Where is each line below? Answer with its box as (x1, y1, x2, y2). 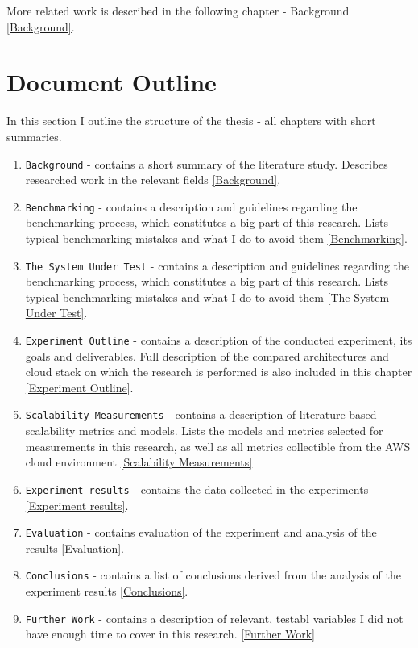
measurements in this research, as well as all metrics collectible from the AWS (25, 437, 411, 454)
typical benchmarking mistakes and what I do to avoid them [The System (25, 288, 390, 305)
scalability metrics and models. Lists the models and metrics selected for (25, 422, 383, 439)
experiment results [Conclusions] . (25, 583, 188, 600)
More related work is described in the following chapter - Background (6, 2, 350, 19)
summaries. (6, 128, 62, 144)
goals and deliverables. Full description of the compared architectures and (25, 347, 389, 364)
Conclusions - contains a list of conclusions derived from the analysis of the (25, 566, 402, 583)
